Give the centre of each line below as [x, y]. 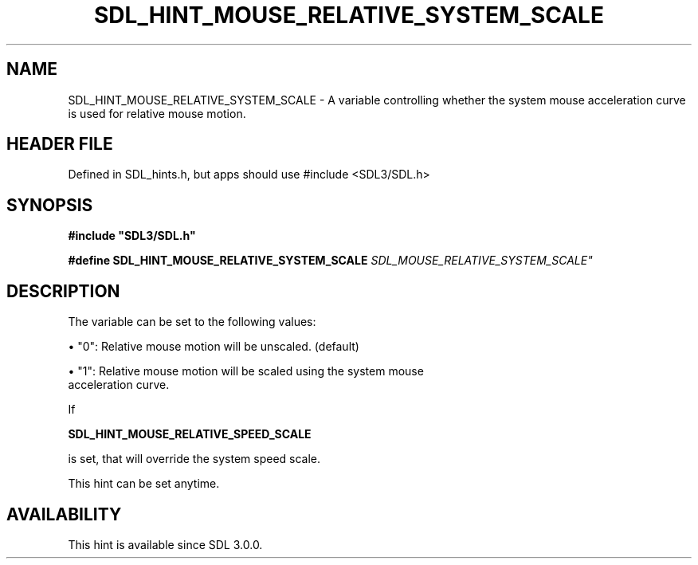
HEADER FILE [60, 144]
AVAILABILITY [64, 514]
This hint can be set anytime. [144, 484]
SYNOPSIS [50, 205]
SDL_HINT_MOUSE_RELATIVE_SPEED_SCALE [190, 434]
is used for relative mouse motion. [157, 113]
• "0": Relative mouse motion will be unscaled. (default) [214, 347]
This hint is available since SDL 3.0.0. [165, 544]
